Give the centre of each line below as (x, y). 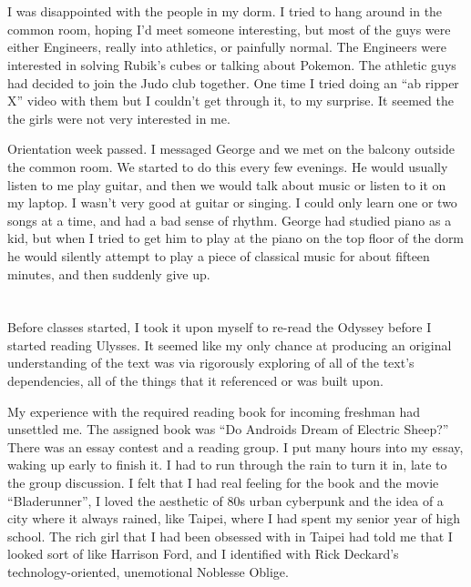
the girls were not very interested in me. (119, 118)
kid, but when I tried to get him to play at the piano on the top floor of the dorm (236, 238)
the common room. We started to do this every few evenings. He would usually (228, 166)
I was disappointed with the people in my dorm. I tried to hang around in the (225, 11)
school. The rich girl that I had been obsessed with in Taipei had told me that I (230, 536)
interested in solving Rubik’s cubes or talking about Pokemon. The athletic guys (232, 64)
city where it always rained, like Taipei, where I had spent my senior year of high (234, 518)
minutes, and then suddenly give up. (109, 273)
